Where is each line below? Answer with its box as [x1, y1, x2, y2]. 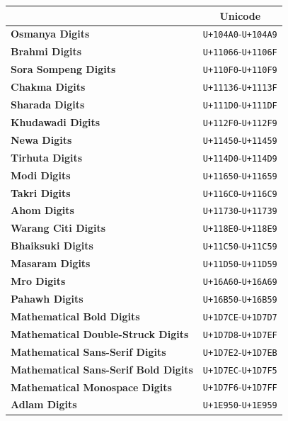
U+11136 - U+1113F [202, 79, 277, 94]
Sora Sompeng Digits [11, 62, 116, 77]
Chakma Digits [11, 79, 86, 94]
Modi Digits [11, 167, 71, 182]
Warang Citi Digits [11, 220, 106, 235]
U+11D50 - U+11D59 [202, 256, 277, 271]
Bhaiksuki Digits [11, 238, 93, 253]
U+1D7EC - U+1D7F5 [202, 361, 277, 376]
